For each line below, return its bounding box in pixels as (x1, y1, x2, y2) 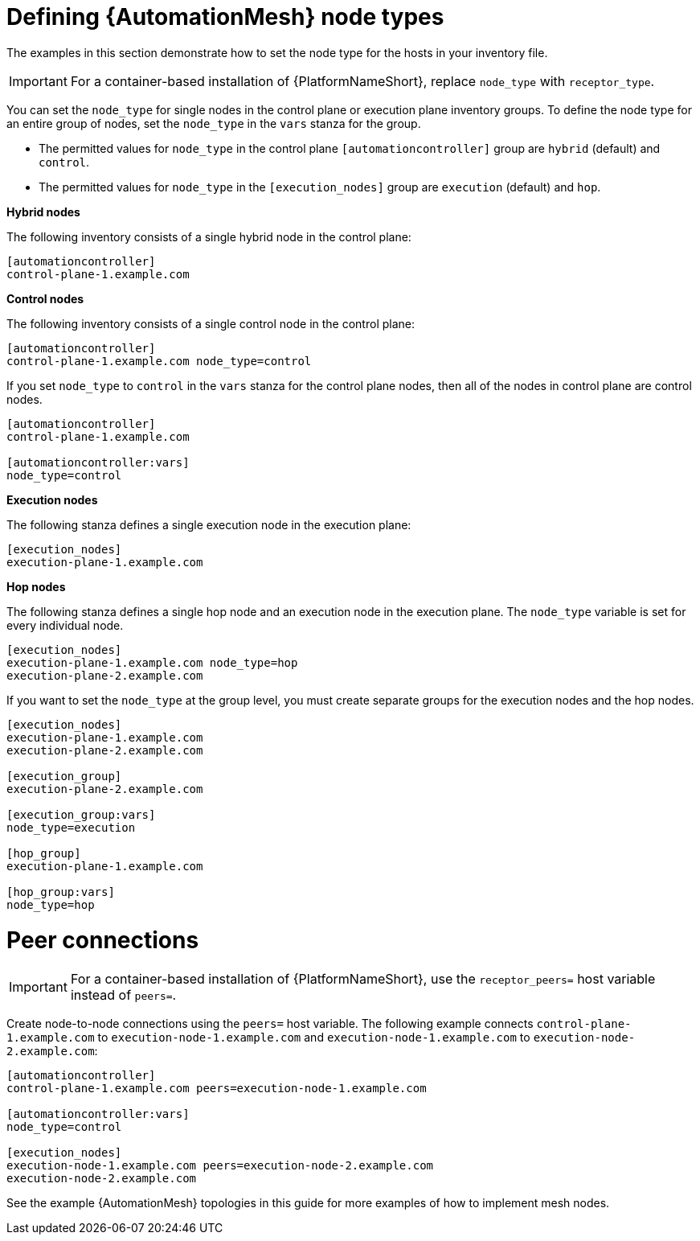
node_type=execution (6, 820, 136, 834)
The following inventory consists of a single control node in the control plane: (6, 316, 415, 331)
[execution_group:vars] (6, 807, 156, 821)
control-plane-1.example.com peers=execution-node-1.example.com (6, 1082, 427, 1095)
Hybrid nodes (6, 204, 80, 219)
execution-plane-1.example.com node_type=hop (6, 655, 298, 669)
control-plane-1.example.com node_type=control (6, 354, 312, 368)
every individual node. (6, 618, 124, 632)
